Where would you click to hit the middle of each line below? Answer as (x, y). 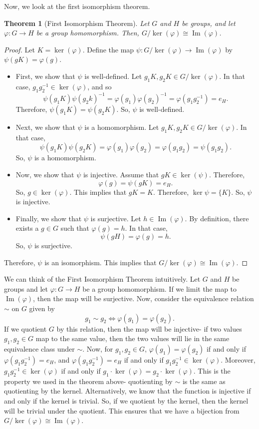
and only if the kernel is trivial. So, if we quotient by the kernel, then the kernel (126, 400)
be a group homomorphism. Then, (88, 33)
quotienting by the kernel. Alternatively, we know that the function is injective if (128, 391)
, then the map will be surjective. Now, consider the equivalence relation (143, 298)
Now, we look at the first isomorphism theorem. (77, 6)
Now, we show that (45, 175)
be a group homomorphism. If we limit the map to (160, 288)
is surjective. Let (116, 218)
